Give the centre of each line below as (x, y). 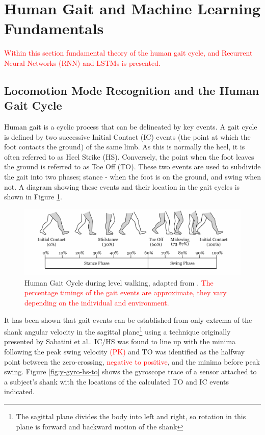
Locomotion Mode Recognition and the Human (132, 90)
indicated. (19, 391)
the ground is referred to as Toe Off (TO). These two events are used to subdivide (132, 167)
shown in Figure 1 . (33, 197)
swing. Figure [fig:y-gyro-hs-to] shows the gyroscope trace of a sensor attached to (130, 372)
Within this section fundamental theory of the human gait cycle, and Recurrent (128, 53)
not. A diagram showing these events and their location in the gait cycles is (122, 186)
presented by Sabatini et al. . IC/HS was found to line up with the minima (120, 341)
